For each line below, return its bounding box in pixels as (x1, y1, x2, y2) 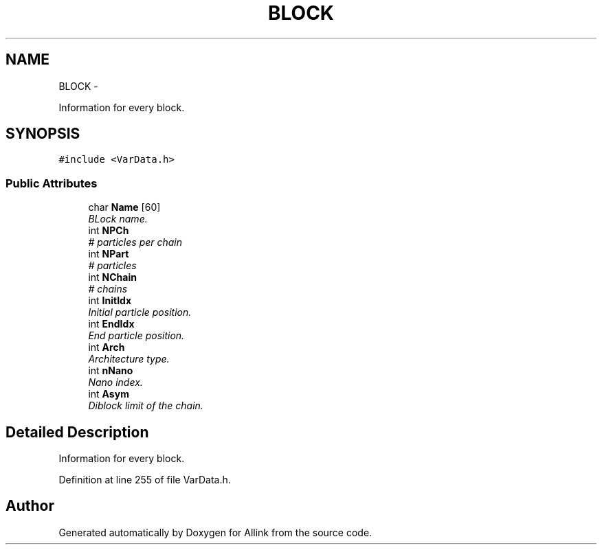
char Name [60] (88, 201, 161, 214)
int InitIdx (88, 295, 132, 307)
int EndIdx (88, 318, 135, 330)
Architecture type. (88, 353, 170, 365)
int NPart (88, 248, 129, 260)
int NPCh (88, 225, 129, 237)
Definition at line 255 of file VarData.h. (58, 474, 231, 486)
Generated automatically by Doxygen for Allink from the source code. (58, 526, 372, 538)
